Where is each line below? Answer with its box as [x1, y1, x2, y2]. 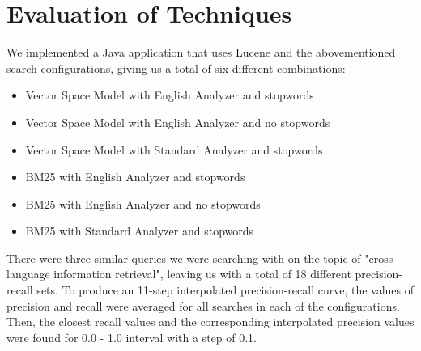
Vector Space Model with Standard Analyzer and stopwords [25, 141, 323, 158]
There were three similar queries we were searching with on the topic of [6, 249, 361, 266]
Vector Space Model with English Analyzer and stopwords [25, 87, 314, 104]
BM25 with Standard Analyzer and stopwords [25, 222, 254, 239]
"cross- [364, 249, 397, 266]
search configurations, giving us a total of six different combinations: [6, 59, 346, 76]
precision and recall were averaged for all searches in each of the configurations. [6, 297, 400, 314]
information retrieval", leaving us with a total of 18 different [53, 265, 351, 282]
